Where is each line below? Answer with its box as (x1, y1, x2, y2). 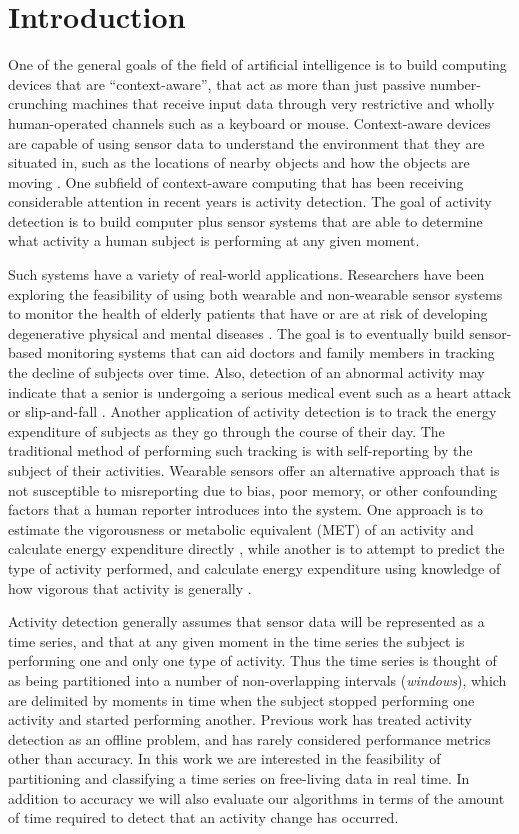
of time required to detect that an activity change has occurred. (8, 807, 399, 828)
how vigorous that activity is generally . (8, 577, 252, 598)
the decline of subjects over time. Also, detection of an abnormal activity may (8, 362, 485, 383)
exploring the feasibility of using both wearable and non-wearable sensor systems (8, 283, 503, 304)
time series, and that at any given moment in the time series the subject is (8, 630, 465, 651)
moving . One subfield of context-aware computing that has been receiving (8, 171, 464, 192)
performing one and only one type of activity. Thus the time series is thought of (8, 650, 497, 671)
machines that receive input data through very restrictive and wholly (72, 93, 495, 114)
